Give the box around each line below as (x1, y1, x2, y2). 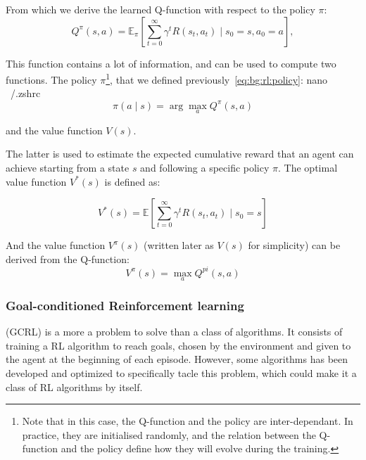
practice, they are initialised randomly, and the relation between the (22, 427, 316, 442)
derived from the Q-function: (6, 251, 130, 266)
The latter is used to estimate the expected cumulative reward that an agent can (6, 146, 354, 161)
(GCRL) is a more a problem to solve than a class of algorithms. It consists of (6, 324, 343, 339)
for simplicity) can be (248, 238, 341, 253)
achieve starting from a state (6, 160, 130, 174)
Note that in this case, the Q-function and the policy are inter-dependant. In (22, 414, 353, 428)
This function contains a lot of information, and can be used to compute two (6, 56, 336, 70)
